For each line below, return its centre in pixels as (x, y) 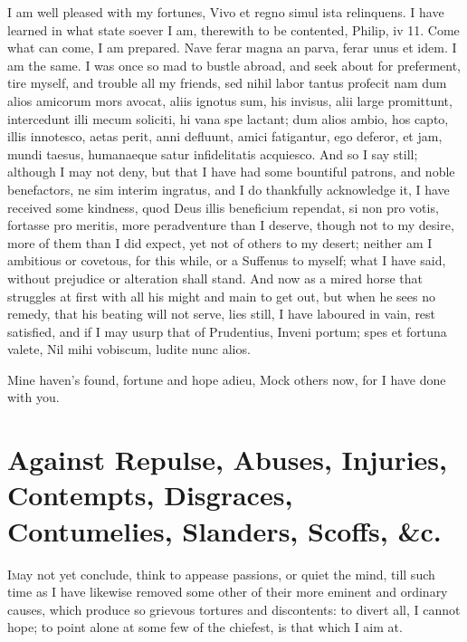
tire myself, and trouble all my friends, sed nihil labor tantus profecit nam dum (227, 83)
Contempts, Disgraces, (150, 495)
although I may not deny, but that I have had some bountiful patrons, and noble (231, 172)
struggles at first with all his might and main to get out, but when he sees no (222, 296)
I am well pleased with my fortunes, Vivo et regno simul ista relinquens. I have (226, 12)
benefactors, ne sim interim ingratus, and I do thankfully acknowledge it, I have (229, 189)
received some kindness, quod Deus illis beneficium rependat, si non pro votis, (223, 207)
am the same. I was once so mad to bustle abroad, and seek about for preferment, (234, 65)
